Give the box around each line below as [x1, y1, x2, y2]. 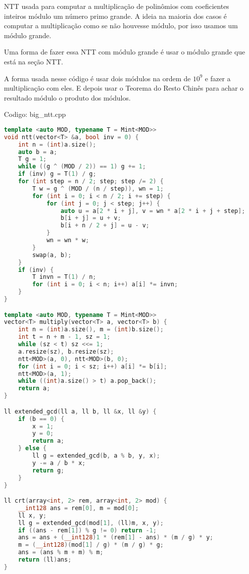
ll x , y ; [18, 512, 47, 519]
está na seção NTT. [4, 56, 63, 66]
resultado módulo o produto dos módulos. [4, 92, 131, 103]
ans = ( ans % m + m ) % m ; [18, 549, 103, 556]
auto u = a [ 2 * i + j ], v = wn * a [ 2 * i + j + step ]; [60, 207, 246, 214]
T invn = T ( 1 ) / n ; [32, 273, 97, 281]
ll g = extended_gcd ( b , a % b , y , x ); [32, 452, 160, 459]
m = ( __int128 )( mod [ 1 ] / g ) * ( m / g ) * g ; [18, 541, 164, 549]
